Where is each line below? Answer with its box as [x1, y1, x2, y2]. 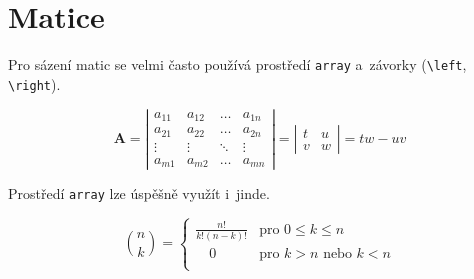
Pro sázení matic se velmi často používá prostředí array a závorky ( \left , [8, 54, 467, 75]
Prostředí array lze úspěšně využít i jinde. [8, 183, 270, 204]
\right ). [8, 73, 61, 94]
